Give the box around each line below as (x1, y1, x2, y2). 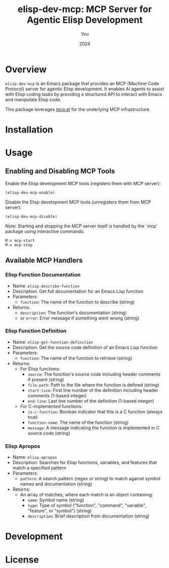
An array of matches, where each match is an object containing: (20, 492, 153, 498)
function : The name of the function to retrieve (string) (20, 355, 133, 361)
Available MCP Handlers (5, 256, 83, 265)
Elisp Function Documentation (5, 271, 81, 278)
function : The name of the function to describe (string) (20, 299, 135, 305)
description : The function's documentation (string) (20, 309, 127, 316)
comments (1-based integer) (27, 392, 87, 399)
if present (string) (27, 376, 64, 382)
